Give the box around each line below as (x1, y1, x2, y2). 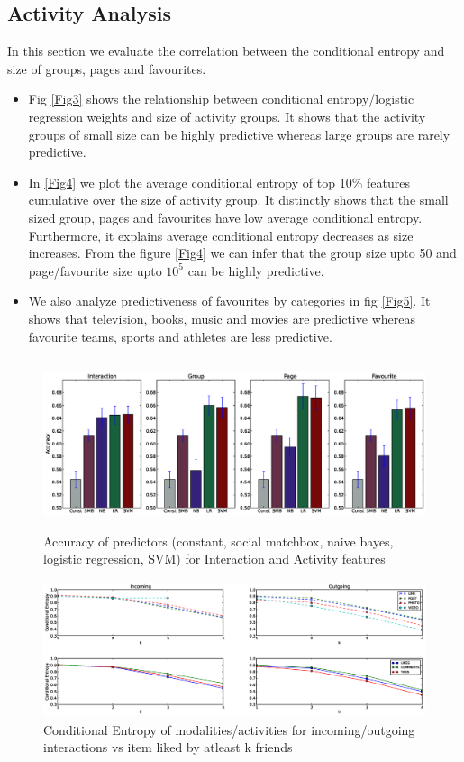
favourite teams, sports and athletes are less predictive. (28, 326, 332, 345)
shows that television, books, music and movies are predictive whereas (28, 308, 415, 327)
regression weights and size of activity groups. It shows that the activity (28, 106, 426, 125)
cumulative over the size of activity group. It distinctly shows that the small (28, 190, 449, 209)
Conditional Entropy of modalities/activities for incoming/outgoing (43, 720, 415, 739)
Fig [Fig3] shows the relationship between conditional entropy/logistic (28, 89, 414, 108)
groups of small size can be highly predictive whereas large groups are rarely (28, 124, 450, 143)
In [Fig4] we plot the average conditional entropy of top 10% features (28, 172, 410, 191)
